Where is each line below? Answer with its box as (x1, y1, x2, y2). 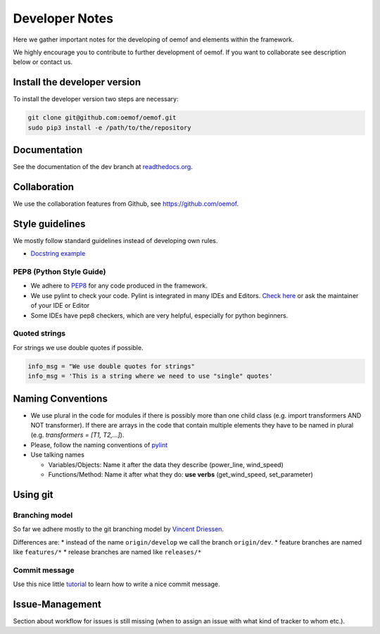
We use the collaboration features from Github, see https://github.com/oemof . (13, 199, 239, 208)
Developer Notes (13, 11, 114, 26)
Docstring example (30, 249, 86, 258)
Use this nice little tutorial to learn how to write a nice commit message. (13, 580, 221, 588)
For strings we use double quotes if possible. (13, 343, 144, 352)
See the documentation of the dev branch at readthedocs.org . (13, 163, 193, 171)
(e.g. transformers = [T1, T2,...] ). (30, 430, 125, 440)
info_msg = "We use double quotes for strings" (27, 362, 195, 370)
